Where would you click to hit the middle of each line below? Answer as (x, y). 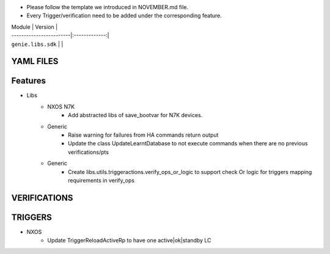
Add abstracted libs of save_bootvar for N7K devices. (135, 115)
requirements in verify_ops (101, 180)
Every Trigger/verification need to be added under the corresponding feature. (124, 16)
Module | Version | (35, 27)
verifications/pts (89, 152)
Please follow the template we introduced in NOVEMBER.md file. (108, 7)
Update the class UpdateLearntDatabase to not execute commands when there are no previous (188, 143)
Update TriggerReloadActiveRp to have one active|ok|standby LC (129, 241)
